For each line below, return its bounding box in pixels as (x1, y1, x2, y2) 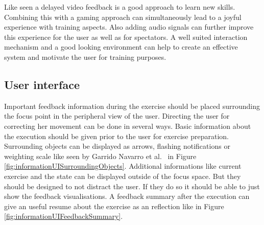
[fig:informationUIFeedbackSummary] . (4, 211, 123, 221)
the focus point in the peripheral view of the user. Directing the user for (4, 110, 230, 121)
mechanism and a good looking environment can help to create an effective (4, 41, 238, 52)
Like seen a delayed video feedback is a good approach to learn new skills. (4, 2, 235, 12)
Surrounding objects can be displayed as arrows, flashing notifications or (4, 141, 230, 151)
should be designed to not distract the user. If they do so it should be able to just (4, 181, 260, 191)
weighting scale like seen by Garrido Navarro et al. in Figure (4, 150, 197, 161)
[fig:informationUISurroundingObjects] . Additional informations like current (4, 161, 242, 171)
